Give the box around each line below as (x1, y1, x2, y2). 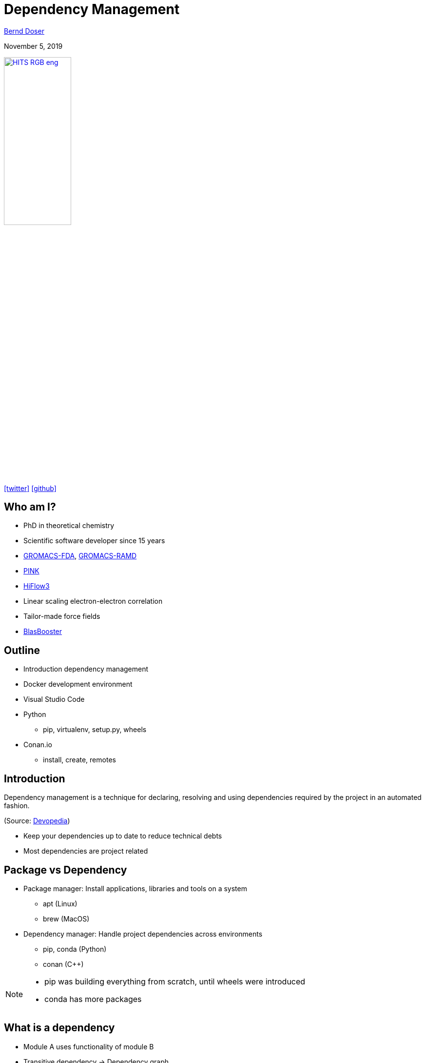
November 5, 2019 (4, 41, 63, 50)
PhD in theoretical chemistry (23, 521, 115, 530)
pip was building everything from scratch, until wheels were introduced (44, 976, 306, 986)
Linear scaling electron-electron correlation (23, 597, 163, 606)
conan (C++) (43, 960, 84, 968)
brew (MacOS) (43, 914, 90, 923)
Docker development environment (23, 680, 133, 689)
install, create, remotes (43, 756, 116, 764)
